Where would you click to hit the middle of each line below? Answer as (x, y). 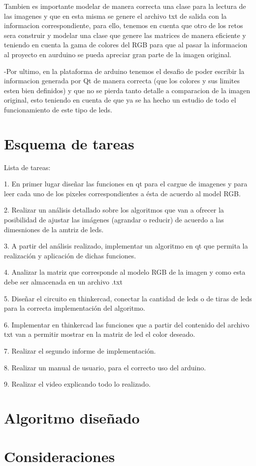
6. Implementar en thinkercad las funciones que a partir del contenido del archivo (127, 324)
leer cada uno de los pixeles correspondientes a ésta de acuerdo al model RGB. (122, 193)
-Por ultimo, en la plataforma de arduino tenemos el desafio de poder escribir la (124, 71)
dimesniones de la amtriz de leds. (54, 229)
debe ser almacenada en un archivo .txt (63, 282)
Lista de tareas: (27, 167)
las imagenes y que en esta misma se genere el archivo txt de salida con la (115, 16)
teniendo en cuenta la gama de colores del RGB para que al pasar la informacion (126, 45)
